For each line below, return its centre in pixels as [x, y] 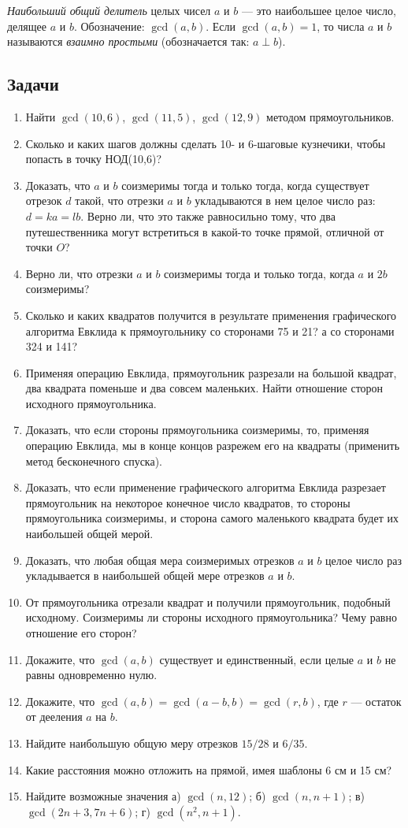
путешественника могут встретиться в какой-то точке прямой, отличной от [205, 231]
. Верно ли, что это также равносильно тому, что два [208, 215]
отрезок [44, 201]
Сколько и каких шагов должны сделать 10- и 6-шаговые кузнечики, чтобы [206, 143]
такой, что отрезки [119, 201]
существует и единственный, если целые [257, 659]
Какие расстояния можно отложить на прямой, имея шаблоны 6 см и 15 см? [209, 769]
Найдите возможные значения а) [103, 796]
